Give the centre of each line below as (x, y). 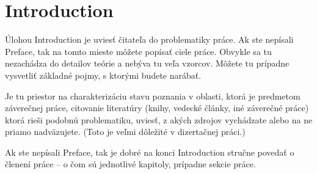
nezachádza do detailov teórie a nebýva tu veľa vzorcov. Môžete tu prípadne (147, 63)
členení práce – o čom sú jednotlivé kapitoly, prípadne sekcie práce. (130, 164)
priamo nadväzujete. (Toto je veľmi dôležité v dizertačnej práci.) (125, 132)
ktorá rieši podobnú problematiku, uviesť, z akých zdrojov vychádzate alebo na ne (159, 119)
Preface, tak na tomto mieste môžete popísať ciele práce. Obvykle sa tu (138, 51)
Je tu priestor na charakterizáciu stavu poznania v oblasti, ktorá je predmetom (153, 96)
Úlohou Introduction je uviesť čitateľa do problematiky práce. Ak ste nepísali (149, 39)
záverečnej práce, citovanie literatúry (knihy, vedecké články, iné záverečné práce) (157, 108)
